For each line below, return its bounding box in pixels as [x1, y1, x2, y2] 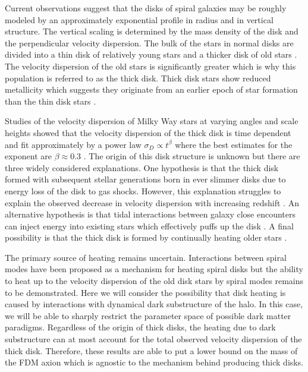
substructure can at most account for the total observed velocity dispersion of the [5, 333, 302, 345]
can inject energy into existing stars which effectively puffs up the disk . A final [5, 219, 294, 232]
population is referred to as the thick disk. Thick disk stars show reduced [5, 71, 271, 84]
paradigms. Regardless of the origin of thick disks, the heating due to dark [5, 321, 276, 333]
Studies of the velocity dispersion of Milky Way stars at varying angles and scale [5, 115, 298, 127]
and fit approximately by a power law [5, 138, 142, 150]
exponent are [5, 150, 52, 162]
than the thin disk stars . [5, 94, 96, 107]
